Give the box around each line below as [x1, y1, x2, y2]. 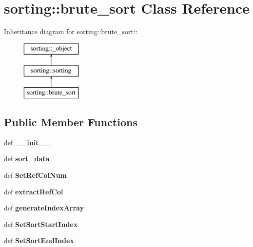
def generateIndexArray [4, 203, 84, 213]
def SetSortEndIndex [4, 235, 74, 246]
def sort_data [4, 153, 50, 164]
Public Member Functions [4, 114, 137, 130]
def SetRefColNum [4, 170, 67, 180]
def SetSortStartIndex [4, 219, 78, 229]
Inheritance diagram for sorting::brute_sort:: [4, 26, 137, 37]
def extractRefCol [4, 186, 63, 196]
